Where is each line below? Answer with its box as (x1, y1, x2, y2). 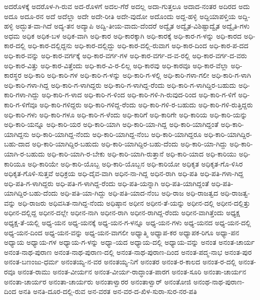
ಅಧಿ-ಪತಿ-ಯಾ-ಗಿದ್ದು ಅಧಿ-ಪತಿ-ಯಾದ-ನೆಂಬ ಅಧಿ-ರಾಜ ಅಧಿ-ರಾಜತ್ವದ (60, 188, 218, 198)
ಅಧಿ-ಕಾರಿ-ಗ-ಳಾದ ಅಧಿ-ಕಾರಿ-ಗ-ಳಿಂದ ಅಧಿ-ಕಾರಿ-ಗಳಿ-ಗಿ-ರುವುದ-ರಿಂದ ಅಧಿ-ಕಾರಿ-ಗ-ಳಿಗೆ (42, 89, 236, 100)
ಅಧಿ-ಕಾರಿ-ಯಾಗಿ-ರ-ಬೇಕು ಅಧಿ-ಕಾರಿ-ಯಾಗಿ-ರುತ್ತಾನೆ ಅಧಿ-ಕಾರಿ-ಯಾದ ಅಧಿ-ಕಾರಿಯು (47, 148, 237, 159)
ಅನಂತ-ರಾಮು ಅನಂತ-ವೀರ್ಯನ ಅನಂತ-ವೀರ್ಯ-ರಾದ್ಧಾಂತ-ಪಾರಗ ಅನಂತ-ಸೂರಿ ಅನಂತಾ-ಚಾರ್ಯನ (18, 266, 246, 277)
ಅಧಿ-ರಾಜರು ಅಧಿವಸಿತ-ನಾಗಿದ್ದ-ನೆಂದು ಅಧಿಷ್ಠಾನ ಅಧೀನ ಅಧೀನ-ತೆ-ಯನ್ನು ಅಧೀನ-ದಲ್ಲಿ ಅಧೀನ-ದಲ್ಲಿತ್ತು (18, 197, 250, 208)
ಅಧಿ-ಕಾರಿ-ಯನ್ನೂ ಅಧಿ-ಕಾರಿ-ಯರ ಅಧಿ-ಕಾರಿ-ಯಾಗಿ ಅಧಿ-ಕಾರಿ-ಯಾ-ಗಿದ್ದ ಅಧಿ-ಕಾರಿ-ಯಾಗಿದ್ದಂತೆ (4, 119, 219, 129)
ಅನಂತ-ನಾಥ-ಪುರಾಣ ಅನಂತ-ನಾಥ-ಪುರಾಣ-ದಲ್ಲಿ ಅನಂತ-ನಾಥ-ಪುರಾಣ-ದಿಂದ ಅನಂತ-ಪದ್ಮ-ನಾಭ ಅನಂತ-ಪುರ (4, 246, 252, 257)
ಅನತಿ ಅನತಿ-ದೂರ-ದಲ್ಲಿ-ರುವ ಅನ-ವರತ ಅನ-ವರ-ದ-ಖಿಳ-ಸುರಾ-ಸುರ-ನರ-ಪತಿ (18, 286, 197, 296)
